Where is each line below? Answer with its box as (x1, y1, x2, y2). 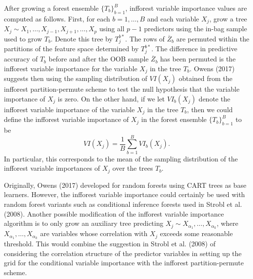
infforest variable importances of (4, 163, 100, 173)
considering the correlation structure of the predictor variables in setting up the (4, 248, 242, 258)
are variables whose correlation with (40, 228, 148, 239)
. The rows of (125, 33, 165, 43)
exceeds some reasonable (160, 228, 233, 239)
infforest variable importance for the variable (4, 63, 137, 73)
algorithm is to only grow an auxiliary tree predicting (4, 218, 163, 228)
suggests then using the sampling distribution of (4, 73, 148, 83)
